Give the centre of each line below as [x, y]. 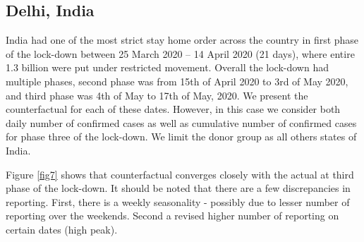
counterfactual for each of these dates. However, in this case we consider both [173, 109]
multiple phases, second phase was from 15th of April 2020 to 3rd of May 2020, [177, 81]
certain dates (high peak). [62, 229]
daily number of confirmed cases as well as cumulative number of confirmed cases [181, 122]
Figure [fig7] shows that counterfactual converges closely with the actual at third [180, 174]
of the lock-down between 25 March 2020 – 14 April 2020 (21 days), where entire [180, 53]
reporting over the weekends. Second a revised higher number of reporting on [172, 216]
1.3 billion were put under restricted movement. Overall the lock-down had [167, 67]
